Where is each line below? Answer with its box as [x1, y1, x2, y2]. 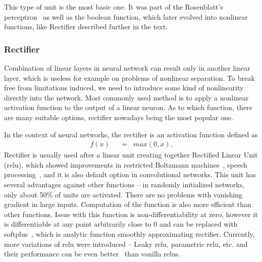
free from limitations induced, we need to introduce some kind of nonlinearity [4, 82, 244, 93]
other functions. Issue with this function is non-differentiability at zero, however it [4, 208, 258, 219]
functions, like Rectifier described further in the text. [4, 21, 168, 32]
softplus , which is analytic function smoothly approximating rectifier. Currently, [4, 228, 255, 239]
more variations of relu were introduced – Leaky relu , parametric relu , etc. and [4, 238, 248, 249]
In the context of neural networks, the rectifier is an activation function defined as [4, 129, 258, 139]
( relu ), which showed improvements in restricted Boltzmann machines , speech [4, 159, 247, 170]
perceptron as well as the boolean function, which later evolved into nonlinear [4, 11, 248, 22]
